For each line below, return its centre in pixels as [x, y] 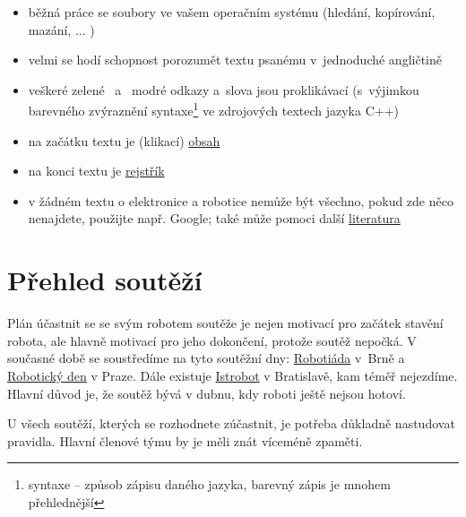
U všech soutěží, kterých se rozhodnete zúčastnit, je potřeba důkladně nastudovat [231, 423]
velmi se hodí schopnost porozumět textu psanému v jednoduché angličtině [235, 60]
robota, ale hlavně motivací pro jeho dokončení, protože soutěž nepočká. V [212, 340]
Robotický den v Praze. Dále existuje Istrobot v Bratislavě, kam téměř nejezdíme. [233, 375]
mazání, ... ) [61, 29]
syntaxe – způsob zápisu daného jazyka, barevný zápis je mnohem [209, 484]
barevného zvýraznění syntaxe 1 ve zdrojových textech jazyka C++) [214, 109]
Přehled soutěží [105, 280]
